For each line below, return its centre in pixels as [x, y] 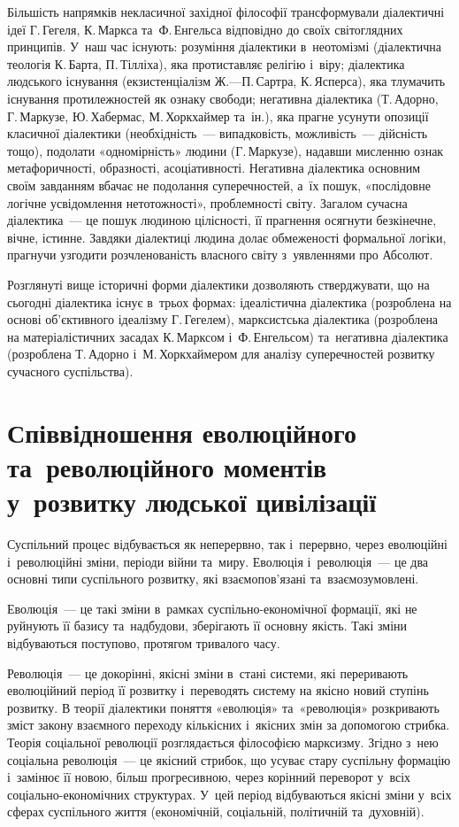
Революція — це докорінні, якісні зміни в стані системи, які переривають [208, 672]
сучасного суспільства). [70, 371]
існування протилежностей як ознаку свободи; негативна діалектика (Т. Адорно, [223, 98]
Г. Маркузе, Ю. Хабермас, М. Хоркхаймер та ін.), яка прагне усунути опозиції [218, 116]
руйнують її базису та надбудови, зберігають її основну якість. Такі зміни [207, 626]
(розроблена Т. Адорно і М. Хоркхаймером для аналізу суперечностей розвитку [221, 354]
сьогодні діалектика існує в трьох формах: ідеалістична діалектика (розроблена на [229, 301]
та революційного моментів [167, 466]
